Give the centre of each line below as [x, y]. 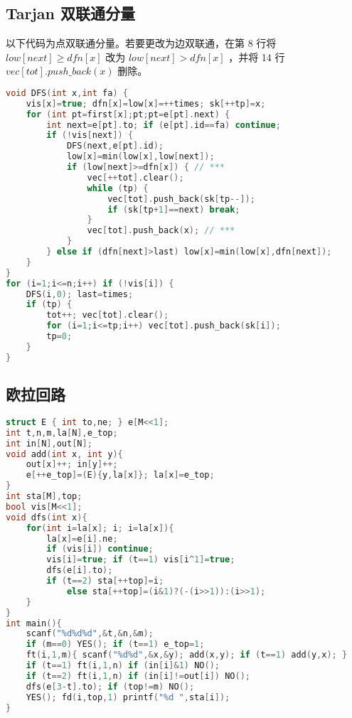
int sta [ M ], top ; [44, 497]
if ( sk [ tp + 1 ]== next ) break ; [174, 209]
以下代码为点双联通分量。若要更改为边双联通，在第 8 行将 [141, 43]
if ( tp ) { [49, 305]
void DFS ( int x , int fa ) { [67, 93]
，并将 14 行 [257, 57]
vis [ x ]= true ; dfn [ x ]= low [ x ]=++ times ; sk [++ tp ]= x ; [146, 103]
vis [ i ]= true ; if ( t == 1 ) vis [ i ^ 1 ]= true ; [141, 560]
